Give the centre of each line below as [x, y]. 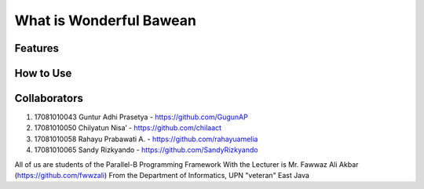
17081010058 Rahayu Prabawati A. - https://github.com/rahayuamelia [146, 139]
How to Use [43, 73]
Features [37, 48]
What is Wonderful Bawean [105, 20]
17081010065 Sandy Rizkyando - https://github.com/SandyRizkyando [146, 150]
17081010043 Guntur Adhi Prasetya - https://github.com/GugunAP [141, 117]
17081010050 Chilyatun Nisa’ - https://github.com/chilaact [128, 128]
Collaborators [49, 98]
